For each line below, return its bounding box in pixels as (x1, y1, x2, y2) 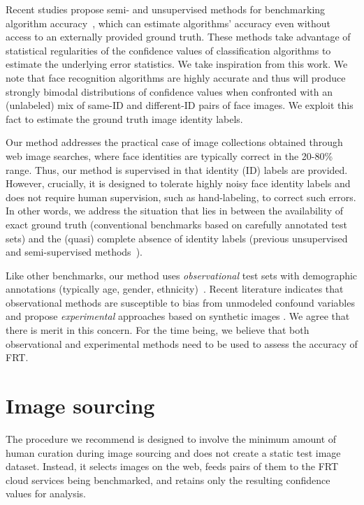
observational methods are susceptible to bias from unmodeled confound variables (6, 295, 355, 309)
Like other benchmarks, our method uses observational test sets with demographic (6, 268, 358, 282)
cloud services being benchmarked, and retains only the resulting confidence (6, 472, 330, 487)
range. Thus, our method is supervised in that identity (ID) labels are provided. (6, 162, 348, 177)
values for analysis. (6, 486, 86, 501)
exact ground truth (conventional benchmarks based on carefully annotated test (6, 217, 347, 231)
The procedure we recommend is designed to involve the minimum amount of (6, 431, 337, 446)
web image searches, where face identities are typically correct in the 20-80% (6, 148, 333, 163)
